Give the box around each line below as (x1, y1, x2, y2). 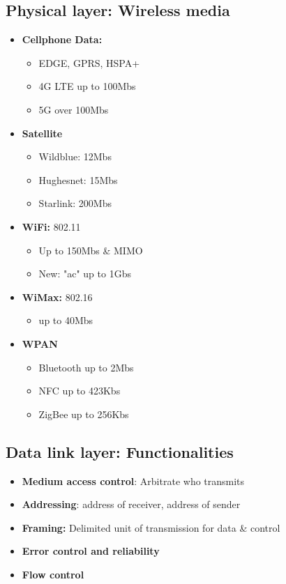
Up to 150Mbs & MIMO (38, 243, 143, 257)
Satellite (22, 125, 63, 140)
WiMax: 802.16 (22, 289, 93, 304)
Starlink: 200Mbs (38, 196, 112, 210)
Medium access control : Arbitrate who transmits (22, 473, 245, 488)
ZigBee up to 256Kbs (38, 406, 129, 421)
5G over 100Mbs (38, 102, 109, 116)
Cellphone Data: (22, 32, 103, 47)
